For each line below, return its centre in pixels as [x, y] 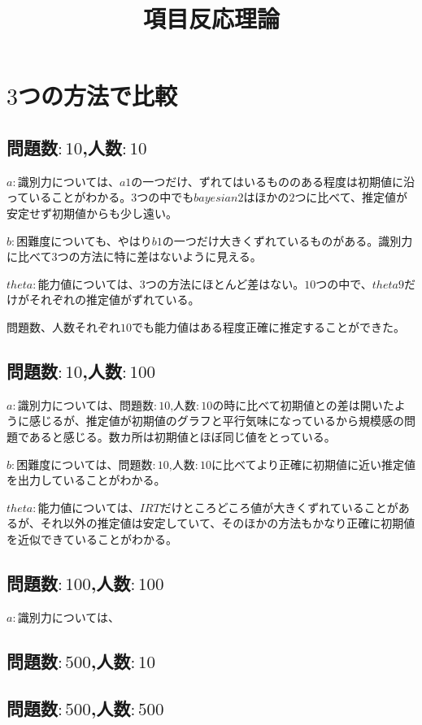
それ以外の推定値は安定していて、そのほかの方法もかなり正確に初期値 [228, 523]
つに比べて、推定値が [351, 197]
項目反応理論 [211, 18]
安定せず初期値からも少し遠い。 [92, 213]
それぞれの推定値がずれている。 [114, 300]
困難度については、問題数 [85, 464]
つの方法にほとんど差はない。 [225, 283]
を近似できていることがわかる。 [92, 538]
